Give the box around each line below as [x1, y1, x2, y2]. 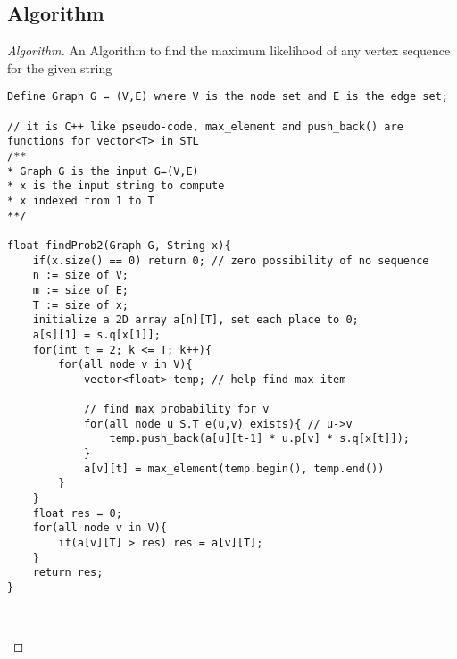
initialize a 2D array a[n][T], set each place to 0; [32, 313, 359, 327]
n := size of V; [32, 269, 129, 282]
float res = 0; [32, 506, 122, 520]
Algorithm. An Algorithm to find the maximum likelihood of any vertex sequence [7, 41, 451, 60]
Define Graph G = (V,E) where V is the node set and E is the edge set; [7, 90, 448, 104]
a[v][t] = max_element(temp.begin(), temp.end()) [83, 462, 385, 475]
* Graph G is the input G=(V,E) [7, 164, 199, 178]
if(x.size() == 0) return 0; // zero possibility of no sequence [32, 254, 429, 267]
